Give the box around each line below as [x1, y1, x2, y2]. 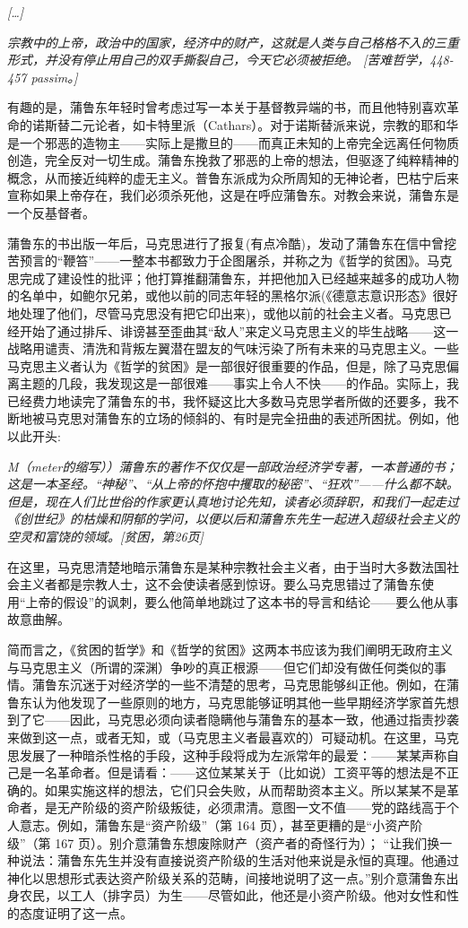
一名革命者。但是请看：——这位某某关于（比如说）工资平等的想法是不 [31, 763, 446, 782]
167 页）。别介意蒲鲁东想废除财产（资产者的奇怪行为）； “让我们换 [55, 833, 440, 852]
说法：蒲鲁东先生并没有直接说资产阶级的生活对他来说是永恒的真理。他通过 [19, 851, 459, 870]
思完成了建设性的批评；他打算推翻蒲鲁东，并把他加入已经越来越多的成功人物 [7, 268, 459, 287]
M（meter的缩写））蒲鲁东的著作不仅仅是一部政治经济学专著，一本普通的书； [7, 456, 458, 475]
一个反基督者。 [7, 203, 95, 221]
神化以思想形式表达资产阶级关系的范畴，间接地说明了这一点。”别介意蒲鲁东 [7, 868, 446, 887]
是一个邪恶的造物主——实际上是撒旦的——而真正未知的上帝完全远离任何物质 [7, 133, 459, 152]
